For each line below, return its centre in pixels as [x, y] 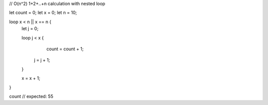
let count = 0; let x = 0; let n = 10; [43, 13]
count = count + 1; [65, 49]
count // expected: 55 [31, 96]
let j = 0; [30, 29]
